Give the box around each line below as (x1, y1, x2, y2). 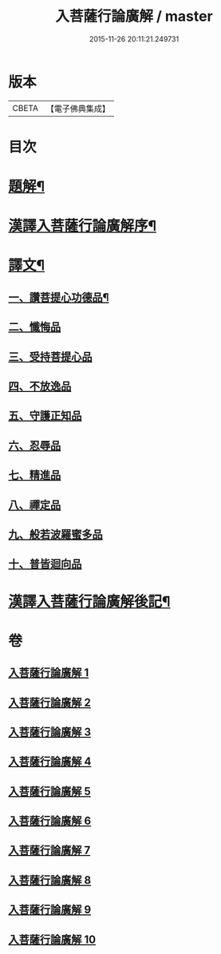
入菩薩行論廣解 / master (55, 7, 213, 26)
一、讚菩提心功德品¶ (8, 291, 109, 304)
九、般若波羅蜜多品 (8, 528, 103, 541)
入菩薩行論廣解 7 (8, 844, 91, 857)
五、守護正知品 (8, 409, 82, 423)
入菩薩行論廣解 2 (8, 695, 92, 709)
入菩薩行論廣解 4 (8, 755, 92, 769)
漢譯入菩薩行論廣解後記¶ (8, 592, 171, 611)
